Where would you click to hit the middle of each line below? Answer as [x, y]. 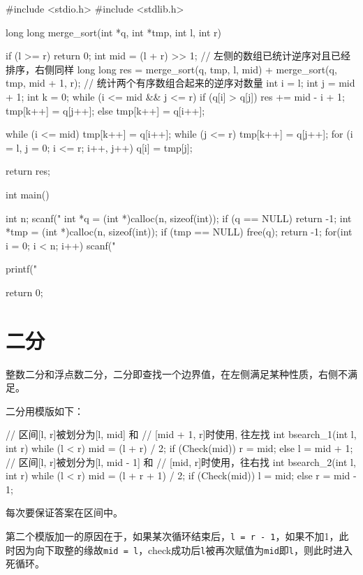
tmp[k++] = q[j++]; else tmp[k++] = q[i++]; [105, 110]
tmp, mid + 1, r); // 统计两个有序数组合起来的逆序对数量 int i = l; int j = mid [180, 83]
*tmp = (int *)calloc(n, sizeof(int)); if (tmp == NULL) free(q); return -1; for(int [179, 232]
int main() [28, 194]
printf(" [21, 269]
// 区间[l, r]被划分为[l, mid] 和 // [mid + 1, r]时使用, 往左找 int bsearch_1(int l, [181, 434]
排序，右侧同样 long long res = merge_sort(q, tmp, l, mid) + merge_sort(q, [171, 69]
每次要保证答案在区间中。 [64, 512]
